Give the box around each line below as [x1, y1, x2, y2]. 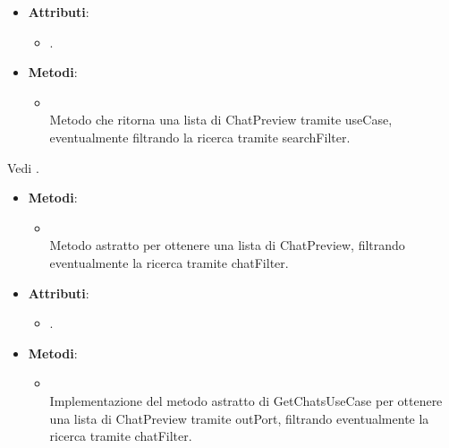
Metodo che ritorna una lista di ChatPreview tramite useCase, [49, 110, 393, 129]
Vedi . [7, 158, 39, 177]
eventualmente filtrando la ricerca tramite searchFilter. [49, 127, 351, 146]
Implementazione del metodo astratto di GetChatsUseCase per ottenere [49, 391, 443, 409]
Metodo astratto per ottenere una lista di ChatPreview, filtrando [49, 236, 405, 254]
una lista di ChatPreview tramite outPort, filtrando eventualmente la [49, 409, 429, 427]
